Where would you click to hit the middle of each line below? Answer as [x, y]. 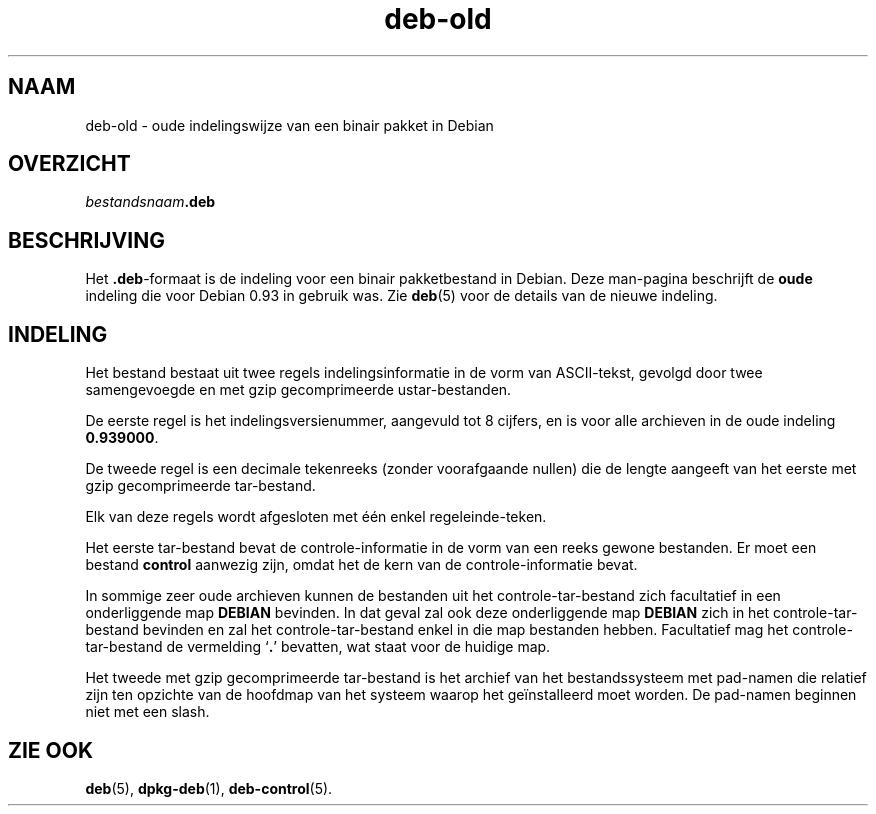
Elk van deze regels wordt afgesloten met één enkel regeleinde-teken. [316, 517]
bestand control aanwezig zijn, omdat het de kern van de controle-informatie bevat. [361, 565]
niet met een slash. [147, 712]
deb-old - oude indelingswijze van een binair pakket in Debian [289, 125]
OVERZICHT [69, 164]
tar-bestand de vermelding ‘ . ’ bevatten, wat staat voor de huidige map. [318, 647]
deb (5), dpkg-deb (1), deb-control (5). [209, 788]
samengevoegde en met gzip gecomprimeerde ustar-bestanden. [298, 390]
